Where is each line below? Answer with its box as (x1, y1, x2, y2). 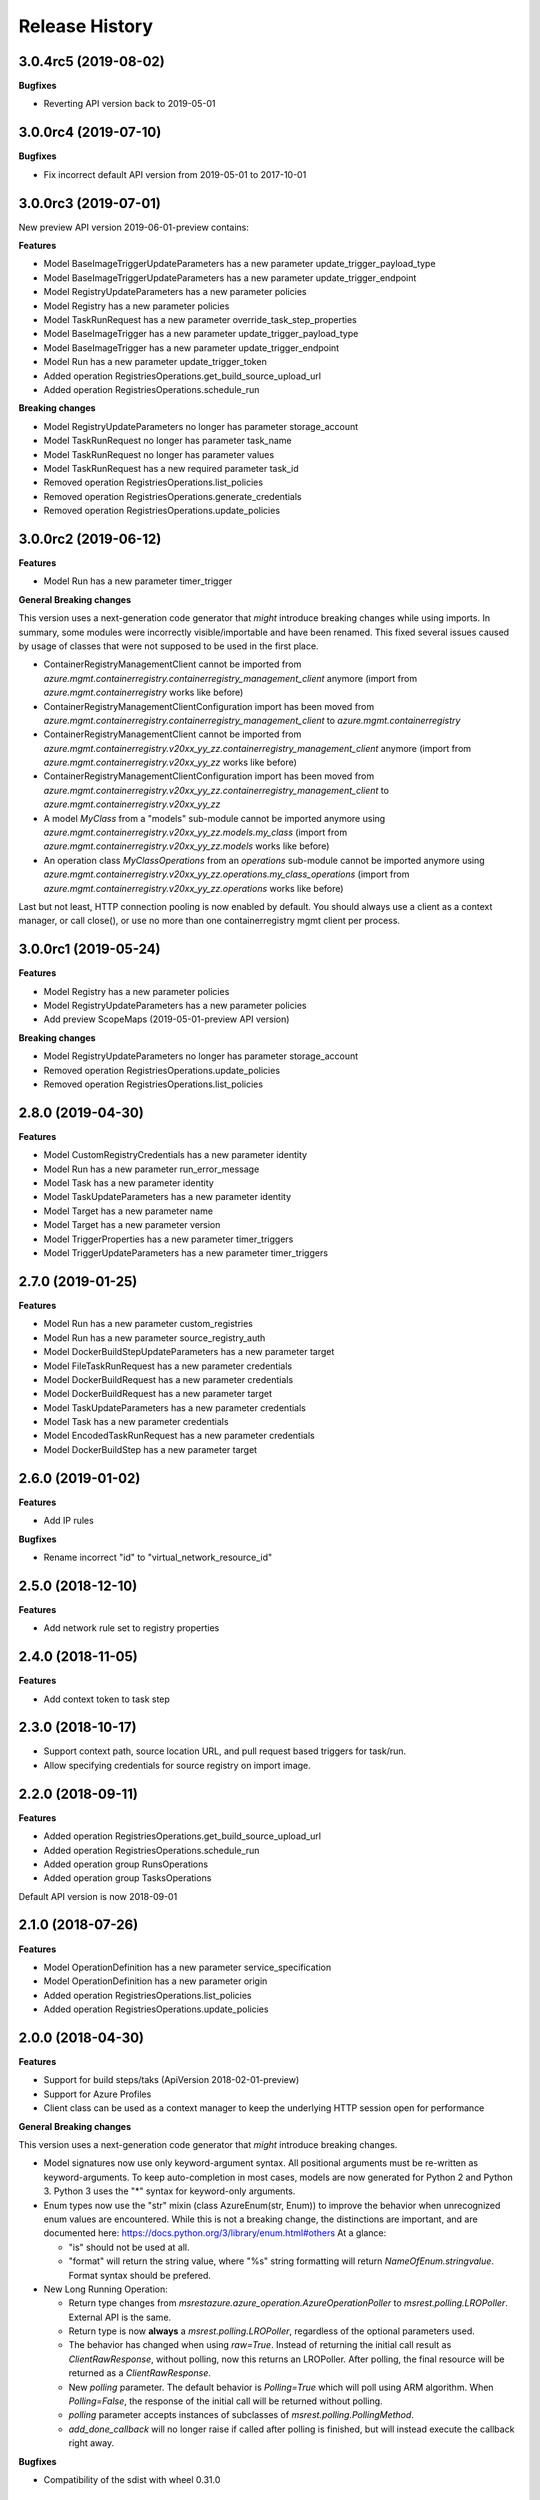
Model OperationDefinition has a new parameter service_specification (43, 1961, 332, 1973)
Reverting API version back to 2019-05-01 (43, 98, 216, 110)
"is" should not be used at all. (68, 2241, 190, 2253)
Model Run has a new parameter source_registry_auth (43, 1331, 266, 1344)
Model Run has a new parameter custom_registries (43, 1318, 254, 1330)
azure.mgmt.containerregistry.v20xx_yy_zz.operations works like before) (43, 882, 344, 894)
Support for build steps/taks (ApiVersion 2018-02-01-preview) (43, 2074, 300, 2086)
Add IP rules (43, 1515, 94, 1527)
